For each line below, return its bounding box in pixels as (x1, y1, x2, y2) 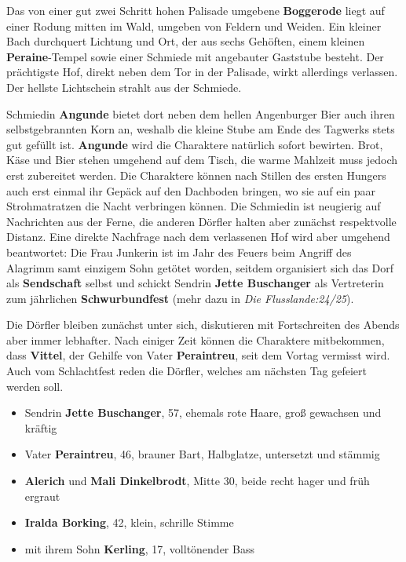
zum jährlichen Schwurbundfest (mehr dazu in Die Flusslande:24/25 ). (6, 290, 354, 306)
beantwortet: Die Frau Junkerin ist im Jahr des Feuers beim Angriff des (6, 243, 352, 260)
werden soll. (6, 378, 64, 394)
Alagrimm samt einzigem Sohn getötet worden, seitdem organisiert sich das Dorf (6, 259, 394, 276)
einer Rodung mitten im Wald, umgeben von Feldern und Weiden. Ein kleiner (6, 17, 382, 34)
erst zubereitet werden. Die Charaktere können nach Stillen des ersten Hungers (6, 166, 386, 183)
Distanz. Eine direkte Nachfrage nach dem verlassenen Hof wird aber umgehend (6, 228, 390, 245)
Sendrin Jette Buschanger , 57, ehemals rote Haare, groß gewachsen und (24, 404, 382, 421)
